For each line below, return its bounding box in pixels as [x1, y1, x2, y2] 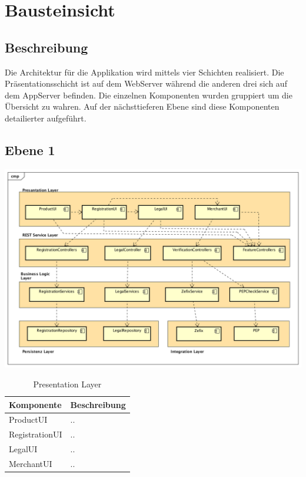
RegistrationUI [9, 428, 62, 440]
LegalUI [9, 443, 38, 455]
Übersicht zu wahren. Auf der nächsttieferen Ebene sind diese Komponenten [5, 100, 280, 113]
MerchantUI [9, 457, 52, 469]
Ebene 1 [5, 140, 55, 159]
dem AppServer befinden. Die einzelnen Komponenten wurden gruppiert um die [5, 88, 292, 101]
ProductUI [9, 413, 48, 426]
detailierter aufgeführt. [5, 111, 87, 124]
